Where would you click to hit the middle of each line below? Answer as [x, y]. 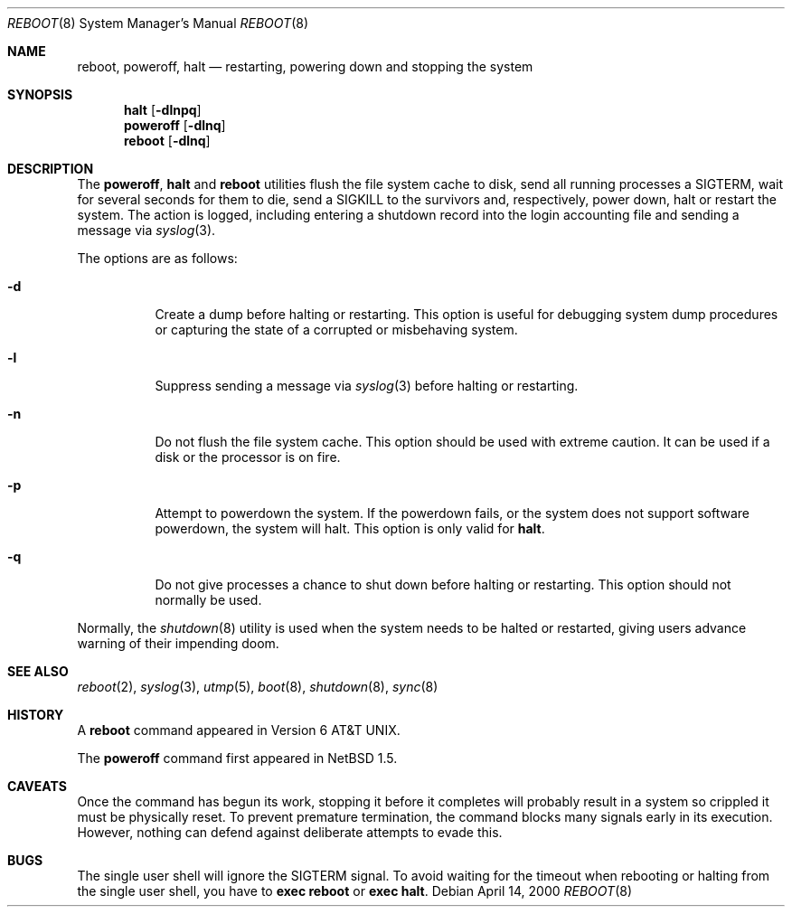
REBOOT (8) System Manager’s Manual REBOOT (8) [158, 23]
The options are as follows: [157, 258]
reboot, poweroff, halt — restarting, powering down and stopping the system [305, 66]
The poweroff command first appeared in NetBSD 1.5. [237, 758]
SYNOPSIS [40, 94]
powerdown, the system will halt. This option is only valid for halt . [350, 528]
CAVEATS [37, 786]
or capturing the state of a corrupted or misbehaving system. [336, 330]
